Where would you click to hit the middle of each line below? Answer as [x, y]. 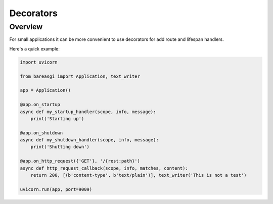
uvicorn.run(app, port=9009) [56, 189]
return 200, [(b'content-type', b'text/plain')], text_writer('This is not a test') [139, 175]
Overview [26, 27]
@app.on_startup [40, 105]
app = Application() [45, 90]
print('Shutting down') [60, 147]
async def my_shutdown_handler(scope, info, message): [89, 140]
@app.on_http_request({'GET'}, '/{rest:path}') [80, 161]
